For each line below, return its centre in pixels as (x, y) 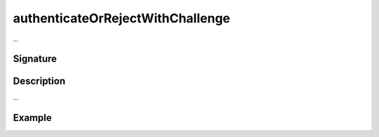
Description (39, 81)
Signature (35, 59)
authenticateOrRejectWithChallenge (122, 18)
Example (32, 118)
